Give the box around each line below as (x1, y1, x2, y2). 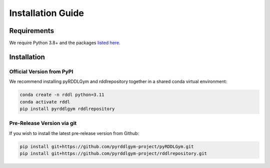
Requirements (9, 26, 54, 35)
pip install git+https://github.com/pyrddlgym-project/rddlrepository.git (19, 150, 207, 156)
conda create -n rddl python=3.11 (19, 92, 104, 97)
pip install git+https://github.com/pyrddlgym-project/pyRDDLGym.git (19, 143, 194, 149)
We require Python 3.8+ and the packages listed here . (9, 40, 120, 46)
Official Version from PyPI (9, 68, 73, 75)
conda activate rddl (19, 99, 70, 104)
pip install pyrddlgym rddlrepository (19, 105, 115, 111)
